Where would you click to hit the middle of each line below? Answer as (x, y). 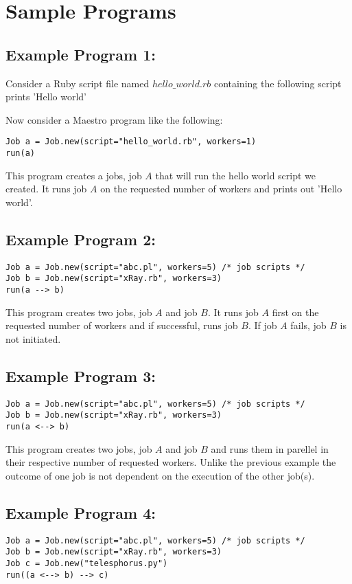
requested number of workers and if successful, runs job (122, 325)
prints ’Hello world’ (46, 97)
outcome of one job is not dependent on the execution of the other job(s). (160, 475)
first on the (295, 312)
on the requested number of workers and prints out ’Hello (221, 189)
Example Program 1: (81, 54)
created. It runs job (46, 189)
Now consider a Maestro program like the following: (114, 119)
